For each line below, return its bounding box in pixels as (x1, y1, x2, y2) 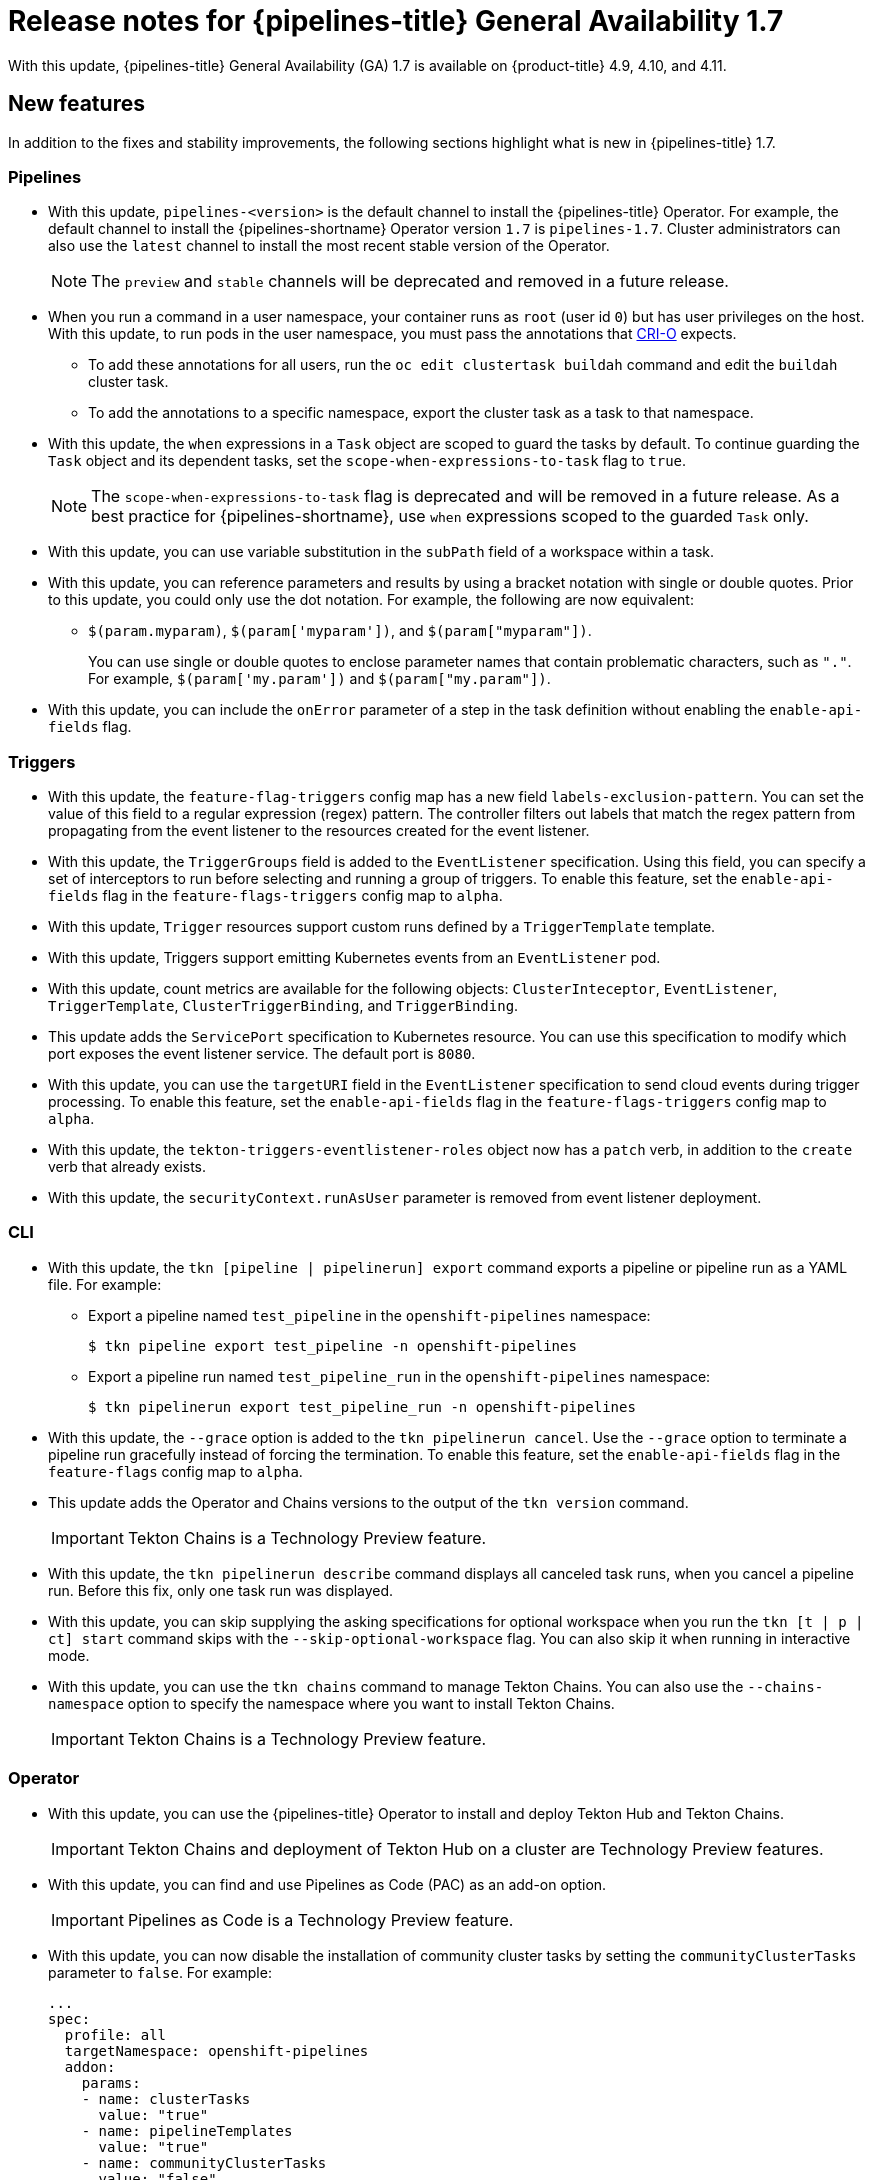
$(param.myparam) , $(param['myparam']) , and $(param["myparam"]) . (88, 622, 592, 640)
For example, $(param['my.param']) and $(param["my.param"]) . (88, 670, 551, 688)
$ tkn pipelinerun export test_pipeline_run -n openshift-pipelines (88, 1398, 636, 1415)
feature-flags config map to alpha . (48, 1462, 303, 1480)
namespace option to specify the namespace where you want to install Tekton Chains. (48, 1694, 615, 1712)
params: (81, 2074, 141, 2091)
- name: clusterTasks (81, 2090, 251, 2107)
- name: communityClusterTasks (81, 2154, 327, 2171)
